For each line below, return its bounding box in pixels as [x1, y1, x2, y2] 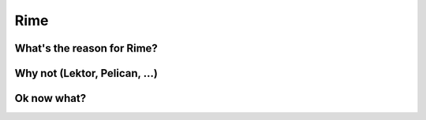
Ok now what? [14, 92, 87, 105]
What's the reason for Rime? [14, 42, 158, 55]
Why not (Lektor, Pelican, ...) [14, 67, 158, 80]
